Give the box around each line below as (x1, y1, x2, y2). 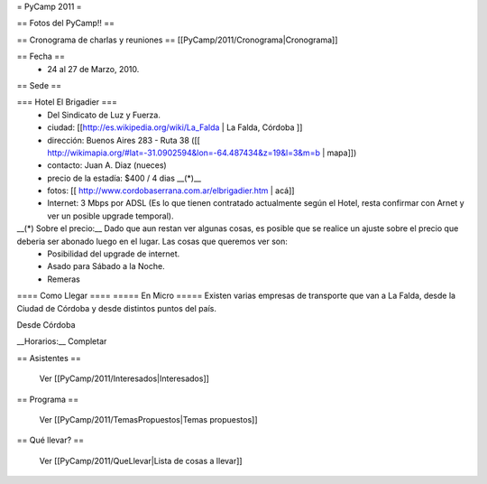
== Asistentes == (16, 352, 81, 363)
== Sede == (16, 79, 62, 90)
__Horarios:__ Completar (16, 336, 107, 347)
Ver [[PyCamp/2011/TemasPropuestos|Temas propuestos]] (39, 414, 258, 424)
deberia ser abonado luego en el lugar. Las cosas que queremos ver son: (16, 236, 289, 247)
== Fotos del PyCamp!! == (16, 18, 115, 29)
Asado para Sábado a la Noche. (47, 261, 166, 272)
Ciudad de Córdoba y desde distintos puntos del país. (16, 302, 216, 313)
